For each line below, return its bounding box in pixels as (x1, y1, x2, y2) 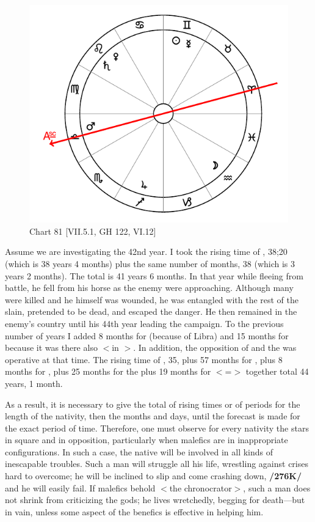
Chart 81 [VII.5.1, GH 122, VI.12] (29, 224, 156, 237)
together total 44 (245, 365, 309, 378)
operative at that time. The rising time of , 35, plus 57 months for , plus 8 (5, 353, 283, 366)
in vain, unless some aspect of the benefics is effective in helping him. (5, 505, 264, 518)
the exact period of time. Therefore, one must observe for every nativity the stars (5, 421, 309, 434)
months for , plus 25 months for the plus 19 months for (5, 365, 211, 378)
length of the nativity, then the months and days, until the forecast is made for (5, 410, 300, 422)
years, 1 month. (5, 377, 63, 389)
